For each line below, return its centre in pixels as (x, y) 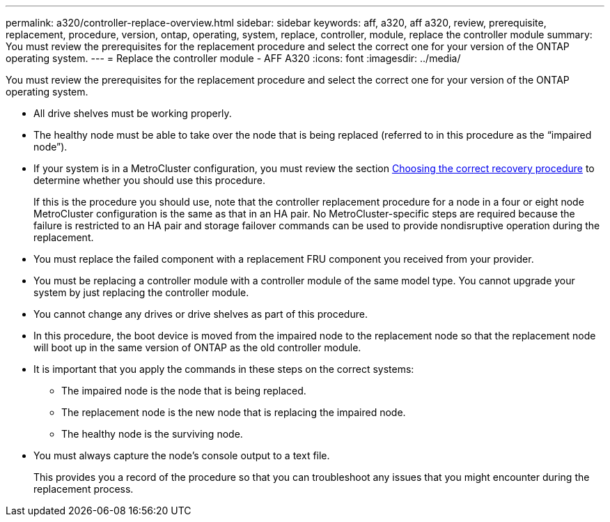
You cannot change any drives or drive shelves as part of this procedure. (201, 314)
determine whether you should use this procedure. (150, 180)
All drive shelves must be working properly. (133, 113)
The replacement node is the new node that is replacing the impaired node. (234, 412)
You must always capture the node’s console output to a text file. (182, 455)
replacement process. (84, 489)
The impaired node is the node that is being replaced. (184, 391)
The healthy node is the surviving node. (152, 434)
